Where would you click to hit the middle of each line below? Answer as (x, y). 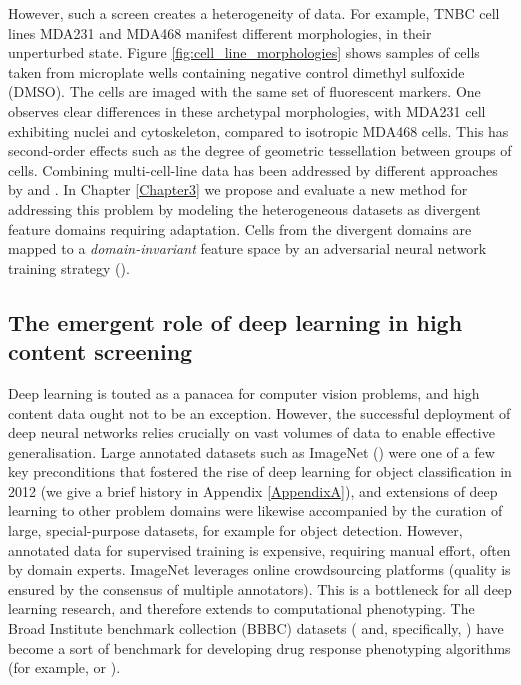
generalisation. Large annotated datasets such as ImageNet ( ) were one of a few (251, 451)
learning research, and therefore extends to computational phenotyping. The (241, 608)
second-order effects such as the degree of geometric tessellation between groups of (260, 150)
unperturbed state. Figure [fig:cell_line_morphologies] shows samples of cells (244, 52)
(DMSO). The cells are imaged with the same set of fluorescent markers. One (244, 91)
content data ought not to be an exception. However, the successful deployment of (259, 412)
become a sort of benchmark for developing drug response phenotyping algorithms (259, 647)
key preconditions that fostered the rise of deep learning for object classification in (260, 471)
